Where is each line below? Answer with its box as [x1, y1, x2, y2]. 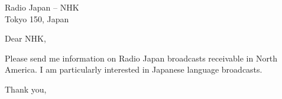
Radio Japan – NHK [5, 1, 79, 13]
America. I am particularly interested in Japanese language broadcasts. [5, 63, 262, 76]
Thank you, [5, 83, 47, 95]
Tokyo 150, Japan [5, 12, 69, 25]
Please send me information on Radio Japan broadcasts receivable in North [5, 52, 278, 64]
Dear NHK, [5, 32, 46, 45]
